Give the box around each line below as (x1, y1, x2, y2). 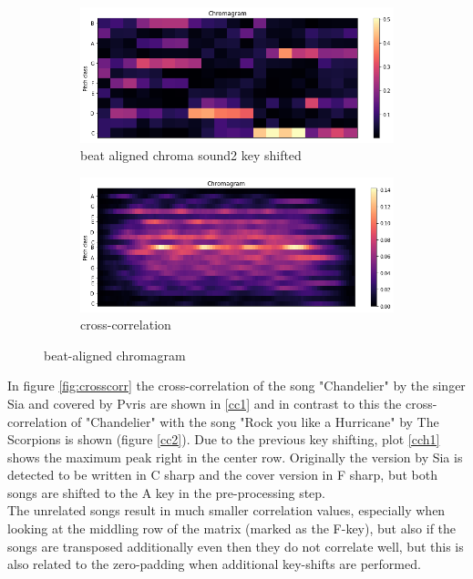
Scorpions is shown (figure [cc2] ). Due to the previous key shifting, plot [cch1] (7, 430, 440, 449)
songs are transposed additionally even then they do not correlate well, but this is (7, 536, 464, 555)
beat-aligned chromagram (44, 345, 186, 364)
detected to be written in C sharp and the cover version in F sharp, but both (7, 465, 437, 484)
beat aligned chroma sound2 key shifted (80, 146, 302, 165)
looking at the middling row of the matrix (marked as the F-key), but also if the (7, 519, 457, 538)
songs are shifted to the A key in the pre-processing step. (7, 482, 325, 502)
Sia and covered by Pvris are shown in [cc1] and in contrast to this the (7, 393, 402, 412)
